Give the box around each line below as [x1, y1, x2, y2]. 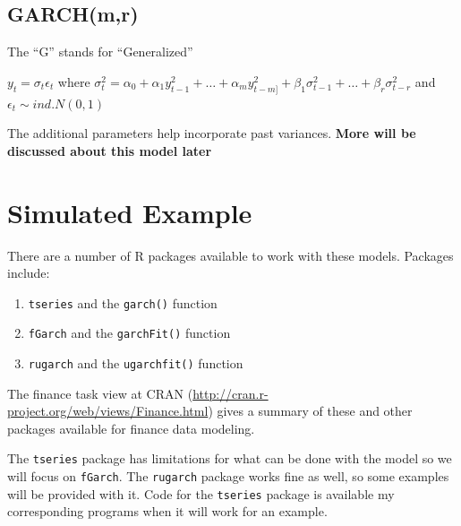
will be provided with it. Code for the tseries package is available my [7, 484, 395, 503]
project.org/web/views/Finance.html [7, 401, 209, 420]
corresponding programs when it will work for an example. [7, 502, 328, 521]
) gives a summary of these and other [208, 401, 413, 420]
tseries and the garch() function [28, 293, 218, 312]
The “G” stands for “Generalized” [7, 42, 193, 61]
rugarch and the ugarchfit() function [28, 354, 243, 372]
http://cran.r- [192, 384, 269, 402]
